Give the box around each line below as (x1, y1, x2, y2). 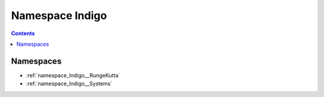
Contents (11, 30, 35, 37)
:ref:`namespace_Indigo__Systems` (26, 80, 113, 87)
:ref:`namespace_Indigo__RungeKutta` (26, 71, 120, 79)
